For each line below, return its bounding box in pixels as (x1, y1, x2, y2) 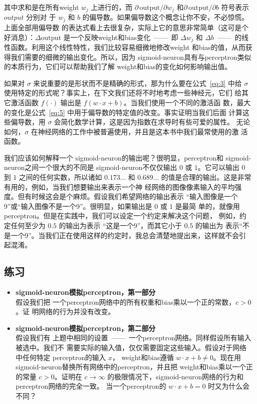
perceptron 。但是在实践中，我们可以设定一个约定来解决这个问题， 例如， (4, 210, 240, 221)
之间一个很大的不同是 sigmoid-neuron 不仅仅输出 (25, 162, 177, 172)
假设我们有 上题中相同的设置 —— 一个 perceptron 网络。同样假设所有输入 (15, 332, 252, 343)
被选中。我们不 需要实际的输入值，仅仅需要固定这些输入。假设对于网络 (15, 342, 247, 352)
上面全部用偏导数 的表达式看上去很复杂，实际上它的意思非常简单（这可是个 (4, 22, 249, 32)
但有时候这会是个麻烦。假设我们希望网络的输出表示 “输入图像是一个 (17, 191, 238, 202)
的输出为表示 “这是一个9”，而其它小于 (59, 220, 182, 231)
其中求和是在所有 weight (4, 2, 79, 12)
